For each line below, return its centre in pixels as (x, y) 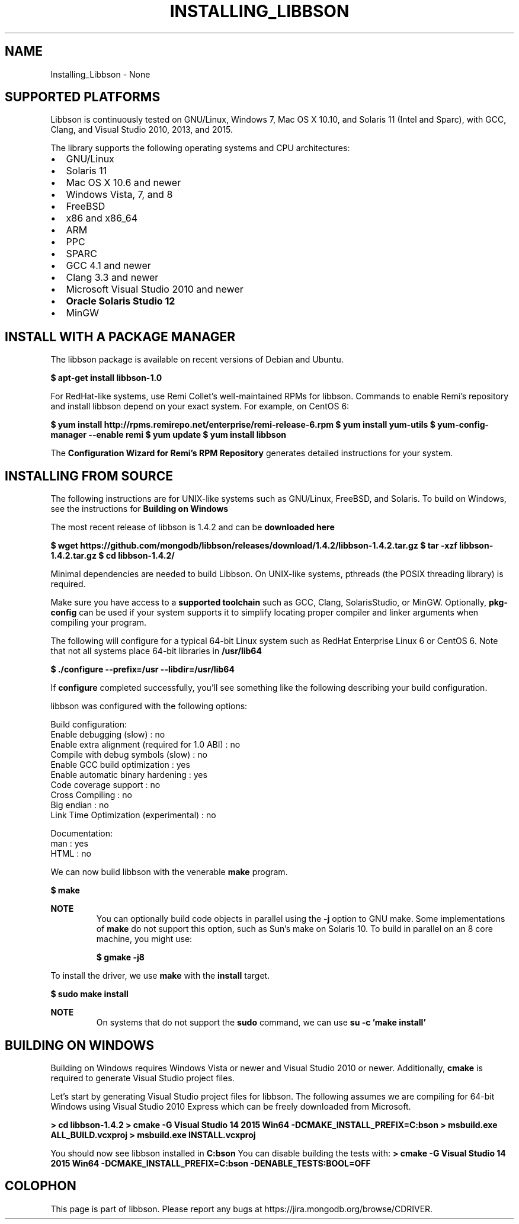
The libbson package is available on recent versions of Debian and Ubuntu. (197, 360)
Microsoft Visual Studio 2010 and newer (155, 289)
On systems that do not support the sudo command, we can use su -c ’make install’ (261, 1023)
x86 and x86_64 (102, 218)
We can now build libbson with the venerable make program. (169, 872)
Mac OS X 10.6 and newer (124, 183)
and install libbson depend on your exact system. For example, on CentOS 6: (200, 406)
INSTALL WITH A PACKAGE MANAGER (120, 337)
